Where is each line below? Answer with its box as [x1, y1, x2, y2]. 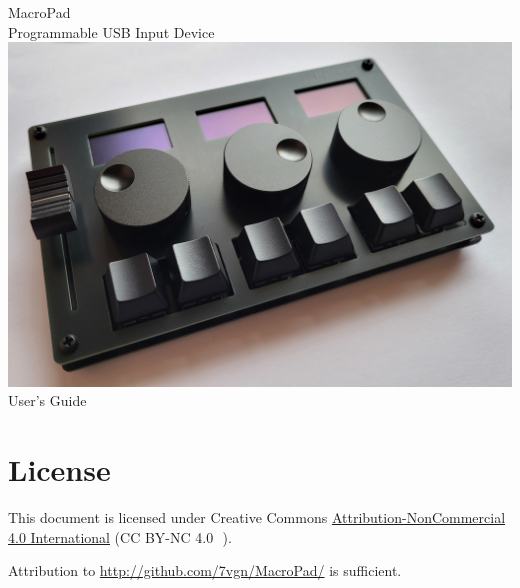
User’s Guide [8, 390, 87, 411]
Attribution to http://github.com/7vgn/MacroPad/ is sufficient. [8, 560, 402, 581]
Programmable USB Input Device [8, 21, 215, 42]
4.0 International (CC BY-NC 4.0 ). [8, 526, 232, 547]
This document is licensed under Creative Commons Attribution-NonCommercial [8, 507, 506, 528]
